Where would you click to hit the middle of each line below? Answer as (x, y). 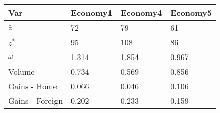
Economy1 (92, 12)
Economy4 (141, 12)
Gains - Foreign (36, 101)
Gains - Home (33, 86)
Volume (21, 71)
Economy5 (191, 12)
